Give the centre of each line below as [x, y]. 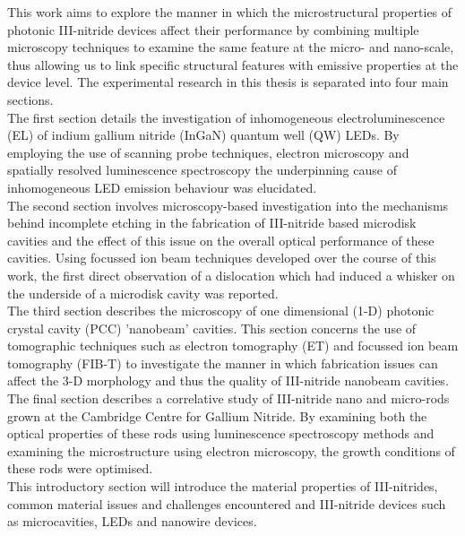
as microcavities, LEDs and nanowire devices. [132, 521]
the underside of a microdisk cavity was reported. [143, 293]
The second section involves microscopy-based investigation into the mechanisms [228, 205]
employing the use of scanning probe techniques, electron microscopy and [208, 152]
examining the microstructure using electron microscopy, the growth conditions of [231, 450]
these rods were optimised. [80, 468]
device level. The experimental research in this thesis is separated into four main [228, 82]
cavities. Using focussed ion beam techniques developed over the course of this [222, 258]
